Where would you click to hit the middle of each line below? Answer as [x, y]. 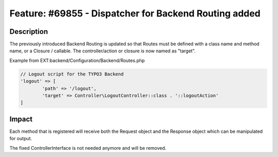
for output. [21, 139]
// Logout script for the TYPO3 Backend [72, 74]
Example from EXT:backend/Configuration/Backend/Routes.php [77, 60]
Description [29, 32]
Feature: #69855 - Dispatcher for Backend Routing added [135, 13]
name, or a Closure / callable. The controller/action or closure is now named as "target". [102, 51]
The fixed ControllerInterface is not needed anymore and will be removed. [88, 148]
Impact [21, 119]
